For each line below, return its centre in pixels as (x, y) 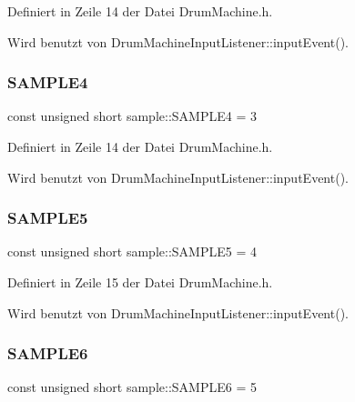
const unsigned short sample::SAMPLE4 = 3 (132, 116)
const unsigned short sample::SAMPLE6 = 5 (132, 387)
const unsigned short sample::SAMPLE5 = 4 (132, 251)
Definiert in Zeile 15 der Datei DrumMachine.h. (140, 282)
